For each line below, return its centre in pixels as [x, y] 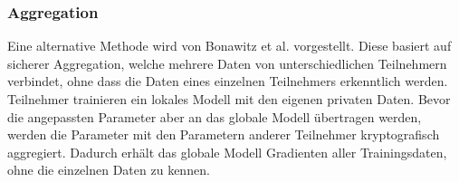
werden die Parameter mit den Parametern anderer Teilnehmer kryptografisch [224, 134]
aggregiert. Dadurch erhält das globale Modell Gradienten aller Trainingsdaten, [227, 152]
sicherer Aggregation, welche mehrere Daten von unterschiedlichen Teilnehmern [227, 63]
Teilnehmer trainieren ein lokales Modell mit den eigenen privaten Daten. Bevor [229, 99]
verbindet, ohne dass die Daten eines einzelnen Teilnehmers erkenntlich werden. [228, 81]
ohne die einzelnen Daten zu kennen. [109, 170]
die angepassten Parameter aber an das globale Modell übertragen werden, [215, 116]
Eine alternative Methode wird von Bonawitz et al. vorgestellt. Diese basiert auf [229, 46]
